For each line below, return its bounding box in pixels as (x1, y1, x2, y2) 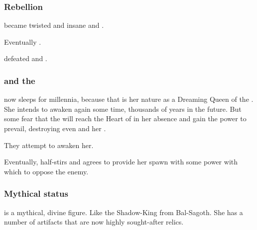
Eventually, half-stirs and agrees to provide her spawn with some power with (4, 156, 238, 167)
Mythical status (4, 187, 68, 200)
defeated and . (4, 53, 47, 64)
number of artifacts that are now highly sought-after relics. (4, 217, 184, 227)
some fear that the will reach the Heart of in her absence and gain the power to (4, 113, 247, 124)
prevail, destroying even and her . (4, 123, 106, 133)
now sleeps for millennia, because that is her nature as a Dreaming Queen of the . (4, 94, 254, 104)
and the (4, 74, 35, 86)
